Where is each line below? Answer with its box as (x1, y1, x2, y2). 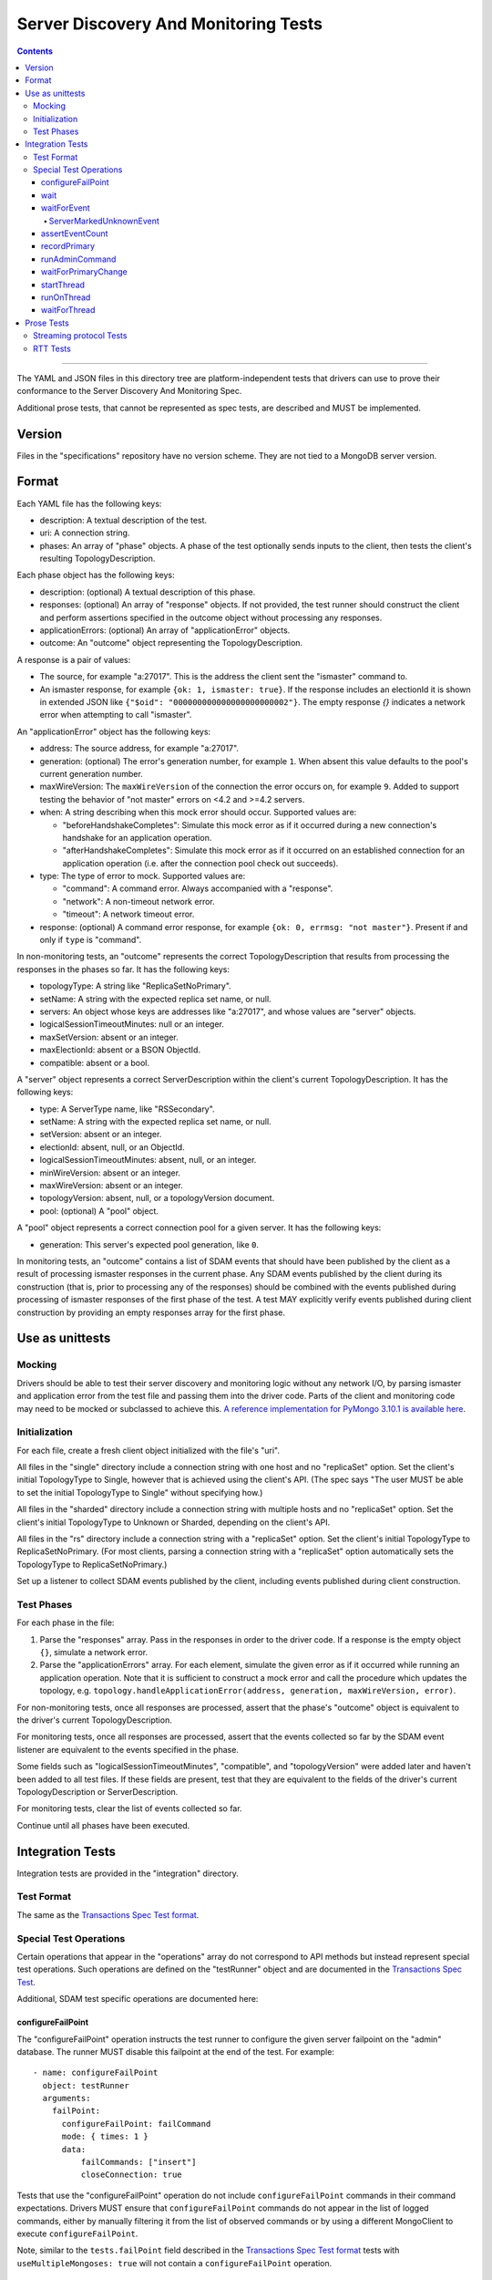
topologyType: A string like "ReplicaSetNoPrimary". (39, 980, 231, 991)
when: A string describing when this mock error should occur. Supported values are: (39, 807, 357, 818)
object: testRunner (42, 2080, 129, 2090)
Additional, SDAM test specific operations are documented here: (16, 1994, 259, 2005)
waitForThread (41, 305, 96, 316)
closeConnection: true (80, 2170, 182, 2180)
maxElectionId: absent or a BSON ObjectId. (39, 1044, 200, 1055)
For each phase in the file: (16, 1617, 115, 1628)
